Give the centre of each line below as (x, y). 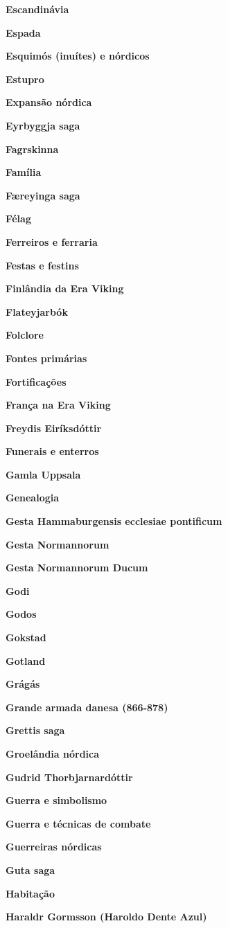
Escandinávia (37, 9)
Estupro (25, 79)
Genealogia (33, 498)
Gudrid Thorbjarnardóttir (69, 777)
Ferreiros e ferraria (52, 241)
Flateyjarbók (37, 311)
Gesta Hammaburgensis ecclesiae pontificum (114, 521)
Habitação (30, 893)
